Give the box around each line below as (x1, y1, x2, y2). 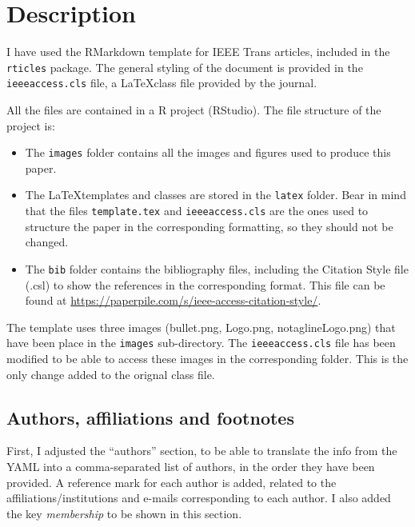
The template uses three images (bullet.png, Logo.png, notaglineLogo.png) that (6, 318, 396, 335)
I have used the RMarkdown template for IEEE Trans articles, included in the (6, 43, 390, 60)
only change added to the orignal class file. (6, 365, 215, 382)
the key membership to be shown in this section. (6, 505, 242, 521)
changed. (25, 234, 69, 250)
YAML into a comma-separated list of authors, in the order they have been (6, 458, 375, 475)
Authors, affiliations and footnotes (6, 405, 294, 429)
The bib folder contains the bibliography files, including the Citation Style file (25, 260, 409, 277)
